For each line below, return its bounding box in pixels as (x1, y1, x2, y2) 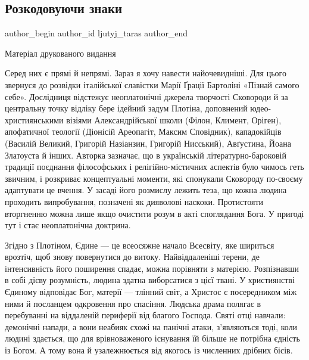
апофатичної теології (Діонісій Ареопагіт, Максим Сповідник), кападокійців (5, 125, 282, 138)
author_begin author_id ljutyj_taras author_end (5, 27, 188, 39)
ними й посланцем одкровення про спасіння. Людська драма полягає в (5, 297, 261, 309)
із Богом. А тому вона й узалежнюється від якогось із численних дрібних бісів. (5, 344, 293, 356)
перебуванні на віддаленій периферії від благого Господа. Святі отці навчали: (5, 309, 286, 321)
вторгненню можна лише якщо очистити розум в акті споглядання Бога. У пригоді (5, 207, 304, 219)
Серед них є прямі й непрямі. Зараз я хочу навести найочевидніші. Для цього (5, 67, 286, 79)
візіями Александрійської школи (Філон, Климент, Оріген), (66, 113, 282, 126)
